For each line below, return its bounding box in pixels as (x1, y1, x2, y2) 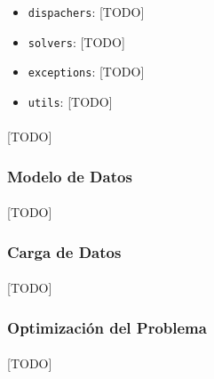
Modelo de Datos (7, 165, 132, 187)
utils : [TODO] (28, 92, 113, 110)
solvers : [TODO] (28, 32, 125, 51)
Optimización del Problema (7, 316, 207, 338)
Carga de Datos (7, 240, 122, 262)
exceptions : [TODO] (28, 62, 145, 81)
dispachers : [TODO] (28, 3, 145, 20)
